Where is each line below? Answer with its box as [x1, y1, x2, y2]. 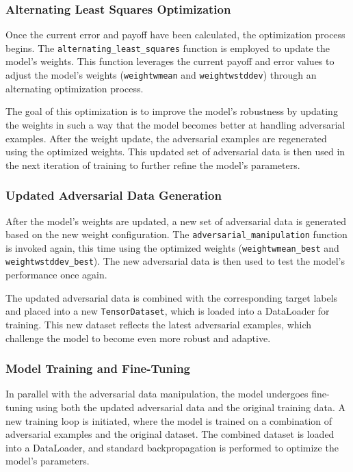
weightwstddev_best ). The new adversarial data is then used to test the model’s [5, 254, 345, 268]
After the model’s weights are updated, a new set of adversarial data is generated [5, 213, 346, 228]
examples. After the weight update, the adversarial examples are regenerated [5, 131, 327, 145]
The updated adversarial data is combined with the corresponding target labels [5, 290, 338, 304]
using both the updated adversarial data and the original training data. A [36, 399, 346, 414]
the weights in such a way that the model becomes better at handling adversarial [5, 117, 345, 131]
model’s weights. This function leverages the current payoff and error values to [5, 54, 335, 68]
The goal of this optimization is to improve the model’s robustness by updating [5, 104, 338, 118]
